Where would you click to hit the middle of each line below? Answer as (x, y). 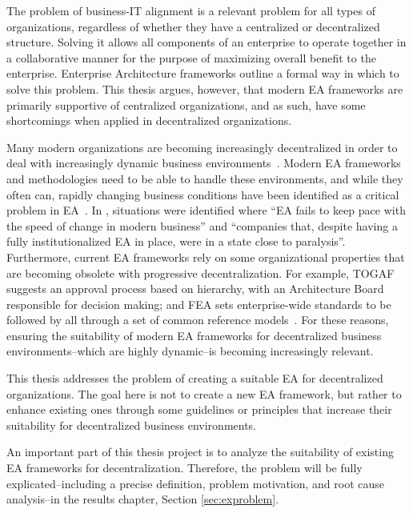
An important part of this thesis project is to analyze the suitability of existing (200, 452)
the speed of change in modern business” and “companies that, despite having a (202, 225)
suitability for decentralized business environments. (132, 425)
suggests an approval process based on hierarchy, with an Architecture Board (195, 289)
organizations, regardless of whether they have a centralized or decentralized (193, 26)
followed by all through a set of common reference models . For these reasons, (198, 320)
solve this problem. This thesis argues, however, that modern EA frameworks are (205, 88)
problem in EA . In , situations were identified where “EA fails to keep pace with (206, 210)
